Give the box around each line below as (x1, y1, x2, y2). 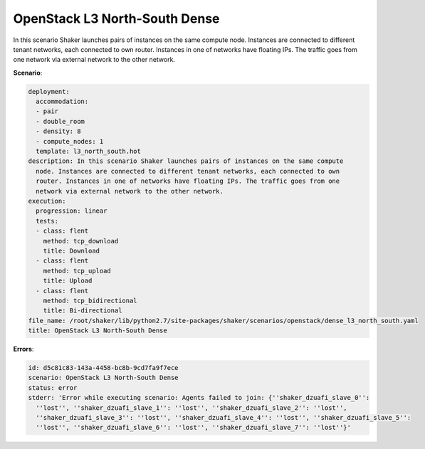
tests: (36, 217, 59, 225)
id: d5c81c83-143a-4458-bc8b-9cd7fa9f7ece (28, 364, 179, 372)
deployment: (28, 88, 70, 95)
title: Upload (43, 277, 93, 285)
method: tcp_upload (43, 267, 112, 275)
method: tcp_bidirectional (43, 296, 138, 305)
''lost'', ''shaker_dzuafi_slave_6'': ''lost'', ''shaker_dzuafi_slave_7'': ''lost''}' (36, 423, 352, 432)
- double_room (36, 117, 85, 125)
